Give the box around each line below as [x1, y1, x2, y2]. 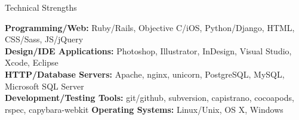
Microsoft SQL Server [5, 79, 84, 92]
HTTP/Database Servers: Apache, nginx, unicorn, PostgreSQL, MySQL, [5, 67, 285, 80]
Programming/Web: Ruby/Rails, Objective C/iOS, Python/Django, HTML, [5, 21, 295, 33]
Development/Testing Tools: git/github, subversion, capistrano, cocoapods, [5, 91, 294, 104]
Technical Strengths [5, 1, 77, 13]
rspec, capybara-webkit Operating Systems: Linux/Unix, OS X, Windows [5, 103, 283, 115]
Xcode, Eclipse [5, 56, 58, 69]
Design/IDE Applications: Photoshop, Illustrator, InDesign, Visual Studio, [5, 44, 292, 57]
